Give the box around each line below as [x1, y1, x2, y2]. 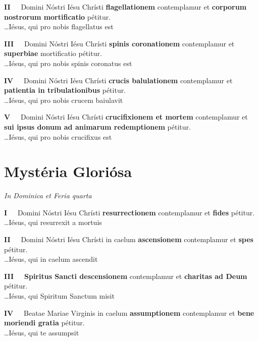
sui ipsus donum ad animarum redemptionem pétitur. [4, 121, 191, 132]
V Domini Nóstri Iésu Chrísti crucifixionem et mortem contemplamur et [4, 111, 248, 122]
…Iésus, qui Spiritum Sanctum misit [4, 291, 115, 301]
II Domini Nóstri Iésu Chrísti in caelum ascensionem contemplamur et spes [4, 234, 253, 245]
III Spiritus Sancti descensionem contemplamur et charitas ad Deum [4, 270, 247, 281]
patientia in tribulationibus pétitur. [4, 85, 126, 95]
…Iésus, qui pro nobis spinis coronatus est [4, 58, 132, 68]
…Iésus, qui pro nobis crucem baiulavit [4, 94, 123, 105]
